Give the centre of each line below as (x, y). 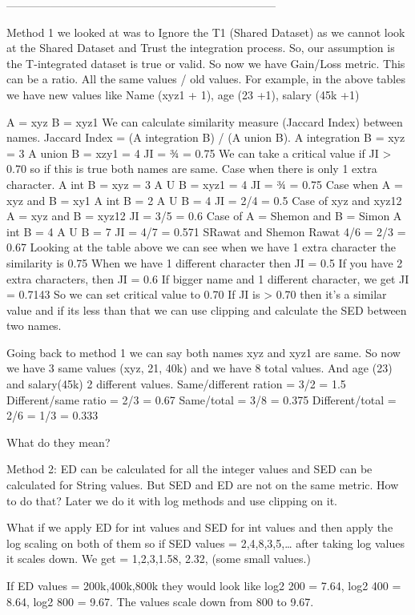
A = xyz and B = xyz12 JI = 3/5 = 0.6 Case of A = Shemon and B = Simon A (204, 216)
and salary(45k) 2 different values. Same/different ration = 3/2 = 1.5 (176, 384)
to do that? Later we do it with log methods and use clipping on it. (172, 500)
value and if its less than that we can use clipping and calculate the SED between (207, 310)
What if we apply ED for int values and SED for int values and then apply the (200, 527)
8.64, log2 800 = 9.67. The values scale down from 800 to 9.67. (160, 601)
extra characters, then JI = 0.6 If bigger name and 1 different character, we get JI (208, 278)
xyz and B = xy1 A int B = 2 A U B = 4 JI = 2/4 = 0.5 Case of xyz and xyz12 (204, 200)
